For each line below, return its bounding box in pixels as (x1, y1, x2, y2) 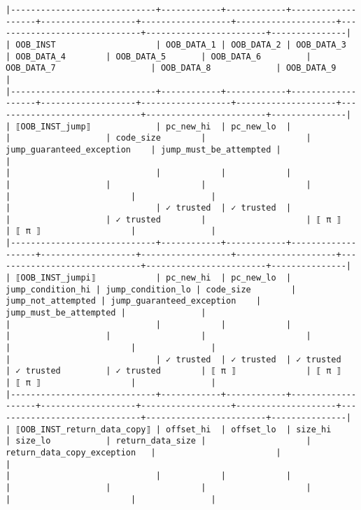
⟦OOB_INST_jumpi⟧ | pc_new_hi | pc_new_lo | (15, 273, 292, 283)
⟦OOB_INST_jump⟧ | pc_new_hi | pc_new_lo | (15, 121, 292, 132)
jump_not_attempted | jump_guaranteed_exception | (6, 296, 262, 306)
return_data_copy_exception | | (6, 447, 281, 458)
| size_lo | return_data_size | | (6, 436, 311, 446)
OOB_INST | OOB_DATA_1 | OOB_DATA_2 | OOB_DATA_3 (15, 39, 346, 50)
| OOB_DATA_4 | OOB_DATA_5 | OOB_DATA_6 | (6, 51, 311, 62)
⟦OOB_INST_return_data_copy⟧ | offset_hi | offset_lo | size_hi (15, 424, 332, 434)
